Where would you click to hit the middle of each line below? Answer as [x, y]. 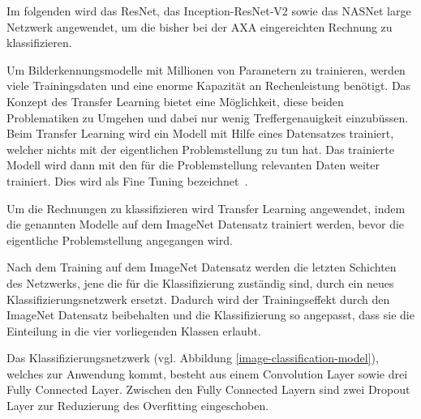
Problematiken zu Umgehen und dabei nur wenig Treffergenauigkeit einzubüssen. [208, 117]
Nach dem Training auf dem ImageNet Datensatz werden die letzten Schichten [202, 267]
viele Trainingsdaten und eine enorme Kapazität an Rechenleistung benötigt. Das [209, 86]
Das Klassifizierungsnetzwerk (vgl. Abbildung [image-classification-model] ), [193, 358]
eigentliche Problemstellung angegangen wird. [120, 239]
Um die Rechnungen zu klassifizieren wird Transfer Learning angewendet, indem [206, 208]
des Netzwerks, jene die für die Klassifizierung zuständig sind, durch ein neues [200, 282]
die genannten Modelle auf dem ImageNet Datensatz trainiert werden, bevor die [206, 224]
